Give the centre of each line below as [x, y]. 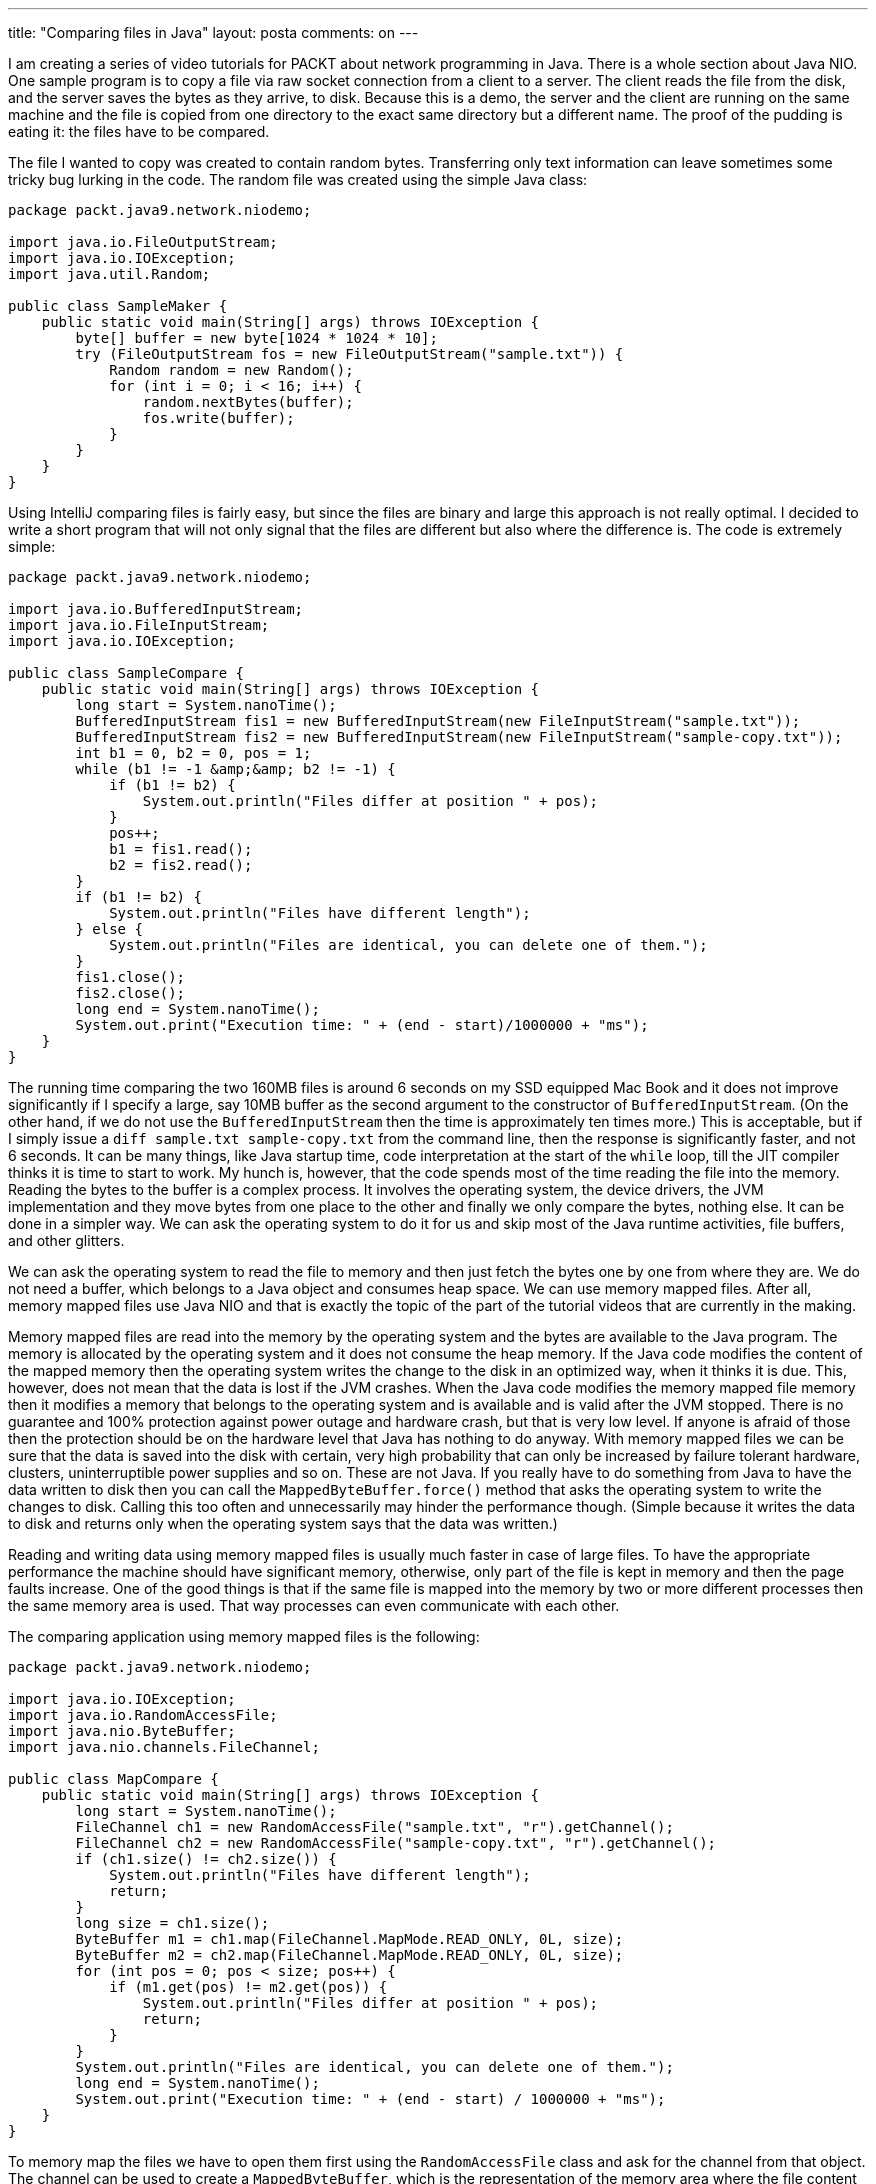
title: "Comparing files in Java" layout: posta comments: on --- [213, 32]
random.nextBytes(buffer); [248, 402]
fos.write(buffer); [218, 418]
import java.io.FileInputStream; [139, 625]
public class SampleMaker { [118, 306]
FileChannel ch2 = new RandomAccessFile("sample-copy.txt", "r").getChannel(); [396, 1843]
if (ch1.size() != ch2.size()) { [206, 1859]
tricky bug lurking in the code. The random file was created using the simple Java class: [298, 179]
